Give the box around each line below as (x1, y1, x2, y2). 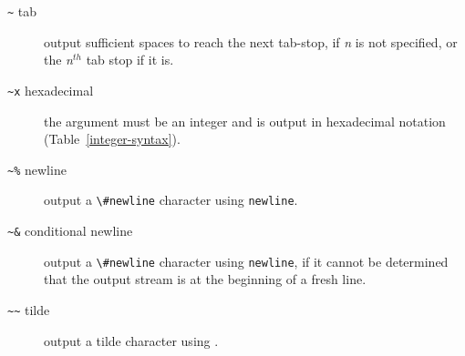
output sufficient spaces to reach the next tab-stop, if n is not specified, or (44, 32, 458, 51)
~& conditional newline (7, 221, 133, 239)
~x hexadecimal (7, 80, 94, 99)
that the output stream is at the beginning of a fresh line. (44, 270, 367, 289)
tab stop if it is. (86, 50, 174, 69)
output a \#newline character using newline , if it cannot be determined (44, 251, 449, 270)
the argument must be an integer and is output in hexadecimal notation (44, 111, 446, 130)
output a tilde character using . (44, 331, 219, 350)
